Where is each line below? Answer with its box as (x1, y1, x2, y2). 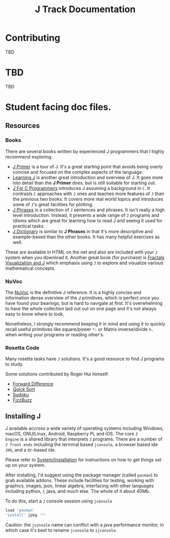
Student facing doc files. (5, 102, 112, 113)
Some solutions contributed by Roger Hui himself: (5, 371, 109, 377)
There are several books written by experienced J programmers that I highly (5, 148, 165, 154)
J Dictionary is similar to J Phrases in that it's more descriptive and (12, 228, 153, 234)
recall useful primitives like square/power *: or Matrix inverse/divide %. (5, 326, 154, 332)
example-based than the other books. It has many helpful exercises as (12, 234, 160, 240)
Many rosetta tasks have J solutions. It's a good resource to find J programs (5, 356, 165, 362)
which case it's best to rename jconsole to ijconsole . (5, 527, 117, 533)
